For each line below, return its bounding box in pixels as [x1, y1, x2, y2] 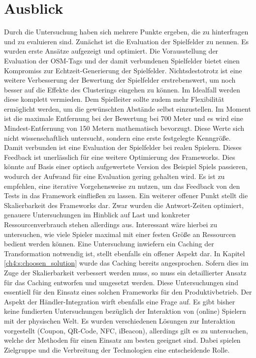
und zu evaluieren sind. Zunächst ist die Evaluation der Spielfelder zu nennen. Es [4, 36, 249, 46]
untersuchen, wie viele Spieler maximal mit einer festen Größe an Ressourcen [4, 229, 236, 239]
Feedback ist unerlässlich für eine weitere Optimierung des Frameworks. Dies [4, 151, 235, 162]
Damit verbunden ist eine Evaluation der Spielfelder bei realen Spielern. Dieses [4, 142, 242, 152]
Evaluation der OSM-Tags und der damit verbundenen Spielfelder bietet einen [4, 55, 240, 65]
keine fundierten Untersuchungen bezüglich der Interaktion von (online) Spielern [4, 306, 246, 316]
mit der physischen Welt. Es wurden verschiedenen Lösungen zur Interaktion [4, 315, 235, 326]
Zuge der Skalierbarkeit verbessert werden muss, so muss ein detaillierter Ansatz [4, 267, 247, 277]
